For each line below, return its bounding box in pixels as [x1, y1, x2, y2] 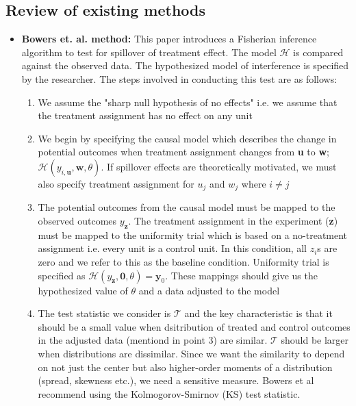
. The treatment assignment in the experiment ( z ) [128, 214, 338, 227]
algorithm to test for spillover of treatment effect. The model [21, 45, 277, 59]
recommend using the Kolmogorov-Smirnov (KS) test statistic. [38, 386, 301, 401]
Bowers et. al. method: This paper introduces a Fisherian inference [21, 31, 317, 46]
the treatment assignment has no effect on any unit [38, 108, 253, 123]
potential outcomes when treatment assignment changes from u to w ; [38, 144, 329, 159]
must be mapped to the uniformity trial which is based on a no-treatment [38, 227, 348, 242]
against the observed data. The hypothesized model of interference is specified [21, 58, 349, 73]
